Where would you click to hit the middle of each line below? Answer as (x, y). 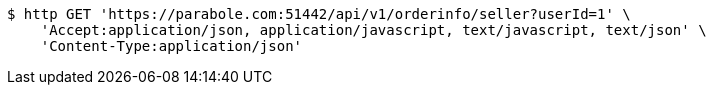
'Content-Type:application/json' (171, 46)
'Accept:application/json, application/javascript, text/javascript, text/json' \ (373, 30)
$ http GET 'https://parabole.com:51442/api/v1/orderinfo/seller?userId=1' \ (319, 14)
